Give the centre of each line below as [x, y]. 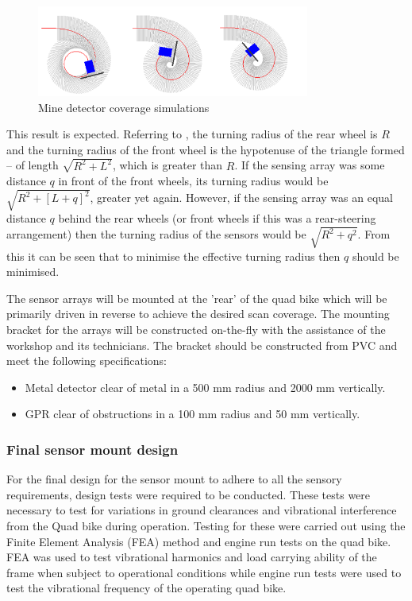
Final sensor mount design [92, 449]
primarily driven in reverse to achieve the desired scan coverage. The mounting [198, 314]
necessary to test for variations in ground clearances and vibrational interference [202, 510]
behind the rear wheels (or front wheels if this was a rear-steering [217, 218]
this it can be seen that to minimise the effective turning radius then [173, 256]
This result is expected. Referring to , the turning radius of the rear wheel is [192, 134]
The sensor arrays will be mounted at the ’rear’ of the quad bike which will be [197, 298]
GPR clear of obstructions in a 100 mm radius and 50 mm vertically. [193, 414]
